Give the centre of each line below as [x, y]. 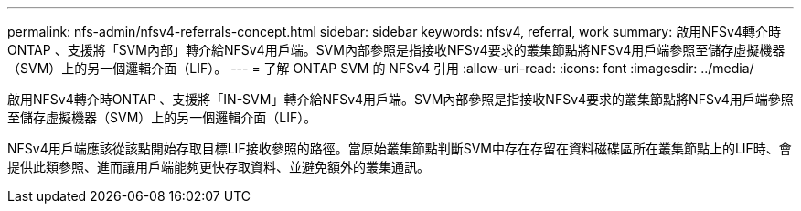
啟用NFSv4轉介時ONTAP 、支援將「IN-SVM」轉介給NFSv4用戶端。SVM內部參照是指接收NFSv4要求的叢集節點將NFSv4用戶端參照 [400, 99]
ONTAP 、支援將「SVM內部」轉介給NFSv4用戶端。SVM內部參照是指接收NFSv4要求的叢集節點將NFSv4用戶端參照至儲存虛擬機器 [396, 50]
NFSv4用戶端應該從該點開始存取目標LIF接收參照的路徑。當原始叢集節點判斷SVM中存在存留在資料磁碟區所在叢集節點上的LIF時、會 [400, 148]
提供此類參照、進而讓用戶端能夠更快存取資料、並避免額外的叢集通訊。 [219, 167]
